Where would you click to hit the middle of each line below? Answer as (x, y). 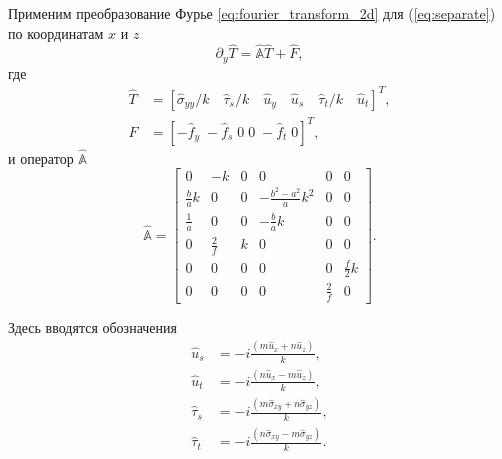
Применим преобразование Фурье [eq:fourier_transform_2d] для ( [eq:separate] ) (252, 13)
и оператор (41, 157)
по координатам (56, 32)
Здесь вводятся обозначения (92, 326)
